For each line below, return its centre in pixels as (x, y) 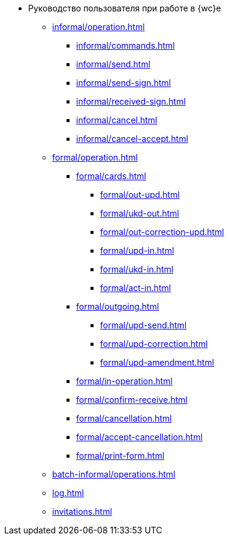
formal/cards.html (111, 176)
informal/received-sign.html (131, 101)
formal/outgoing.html (118, 306)
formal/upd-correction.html (154, 344)
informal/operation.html (99, 27)
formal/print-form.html (120, 456)
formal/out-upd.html (140, 195)
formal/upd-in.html (137, 250)
